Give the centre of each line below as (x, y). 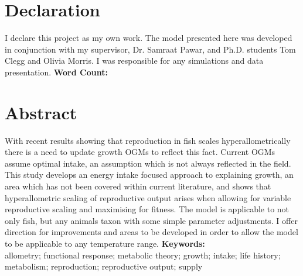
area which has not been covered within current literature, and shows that (138, 186)
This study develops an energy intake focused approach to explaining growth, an (149, 175)
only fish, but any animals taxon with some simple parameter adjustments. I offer (151, 220)
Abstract (41, 112)
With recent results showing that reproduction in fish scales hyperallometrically (148, 140)
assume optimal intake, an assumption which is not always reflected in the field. (148, 163)
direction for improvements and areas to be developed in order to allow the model (151, 232)
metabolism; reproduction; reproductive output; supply (104, 266)
